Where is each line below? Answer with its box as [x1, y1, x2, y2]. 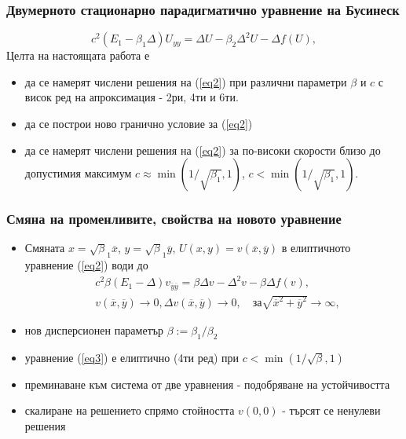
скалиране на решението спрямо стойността [24, 402, 235, 419]
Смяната [24, 240, 65, 256]
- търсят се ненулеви [282, 402, 381, 419]
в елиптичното [281, 240, 351, 256]
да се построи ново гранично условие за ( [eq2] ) [24, 115, 253, 131]
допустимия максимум [24, 165, 132, 181]
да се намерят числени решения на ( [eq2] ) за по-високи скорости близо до [24, 141, 381, 158]
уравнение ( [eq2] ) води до [24, 256, 148, 273]
